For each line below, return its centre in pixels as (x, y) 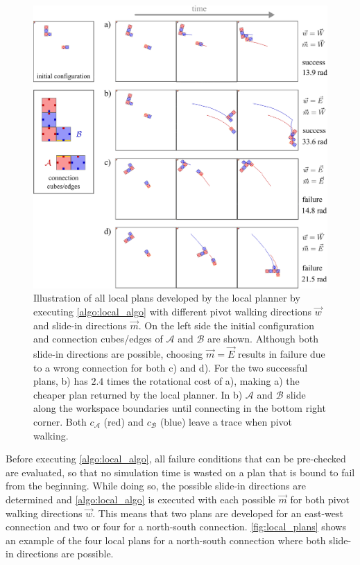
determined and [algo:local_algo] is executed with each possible (140, 499)
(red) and (124, 421)
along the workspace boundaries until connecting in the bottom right (180, 408)
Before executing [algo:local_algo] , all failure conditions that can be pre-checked (176, 459)
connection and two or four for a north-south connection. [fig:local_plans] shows (176, 527)
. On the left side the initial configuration (226, 325)
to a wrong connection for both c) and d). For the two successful (171, 367)
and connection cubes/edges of (98, 339)
